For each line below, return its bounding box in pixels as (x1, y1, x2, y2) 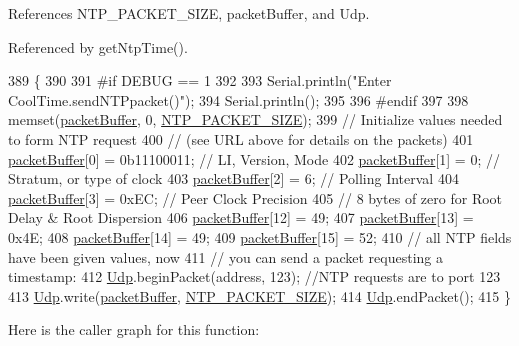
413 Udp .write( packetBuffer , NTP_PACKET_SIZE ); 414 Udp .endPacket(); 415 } (8, 285, 512, 306)
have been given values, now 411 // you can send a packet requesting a (8, 246, 444, 267)
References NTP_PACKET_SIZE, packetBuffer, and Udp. (8, 3, 370, 23)
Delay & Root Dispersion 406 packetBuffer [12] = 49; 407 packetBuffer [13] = (8, 207, 474, 228)
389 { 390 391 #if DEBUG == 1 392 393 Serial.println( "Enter (8, 70, 392, 91)
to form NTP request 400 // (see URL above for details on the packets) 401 (8, 128, 474, 149)
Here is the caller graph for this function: (8, 319, 260, 340)
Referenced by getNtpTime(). (8, 36, 188, 57)
